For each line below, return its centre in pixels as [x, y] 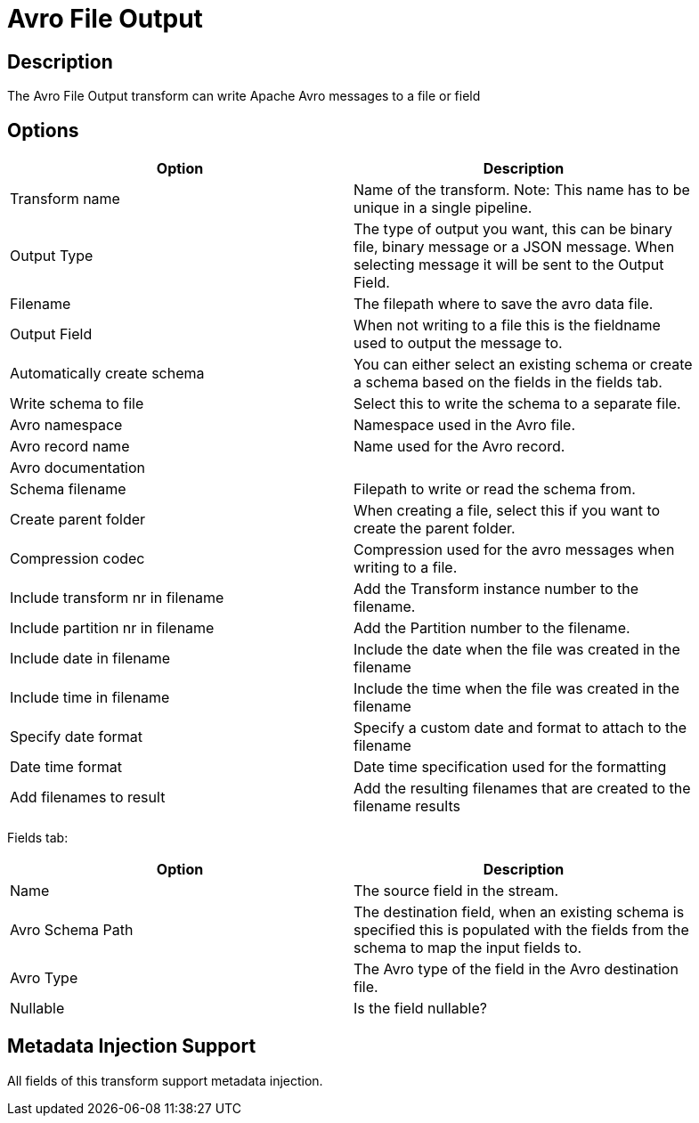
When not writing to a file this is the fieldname [507, 326]
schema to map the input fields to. [468, 948]
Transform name [65, 199]
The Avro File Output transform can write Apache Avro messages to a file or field [244, 96]
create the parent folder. [435, 529]
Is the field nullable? [420, 1009]
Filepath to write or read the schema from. [495, 489]
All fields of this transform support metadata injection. [165, 1080]
